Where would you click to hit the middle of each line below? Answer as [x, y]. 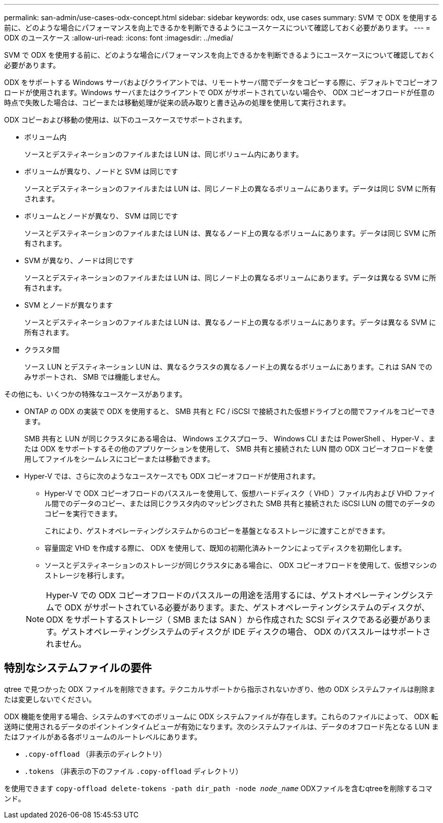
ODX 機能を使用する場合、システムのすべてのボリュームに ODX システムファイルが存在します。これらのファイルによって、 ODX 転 [221, 716]
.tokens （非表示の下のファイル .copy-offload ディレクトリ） [134, 771]
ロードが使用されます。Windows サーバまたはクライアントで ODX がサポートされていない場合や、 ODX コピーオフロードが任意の [219, 92]
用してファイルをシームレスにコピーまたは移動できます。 [119, 459]
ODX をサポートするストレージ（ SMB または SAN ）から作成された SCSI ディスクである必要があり [235, 620]
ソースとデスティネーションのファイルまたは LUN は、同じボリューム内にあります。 [164, 154]
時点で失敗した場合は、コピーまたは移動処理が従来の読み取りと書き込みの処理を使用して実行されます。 [177, 102]
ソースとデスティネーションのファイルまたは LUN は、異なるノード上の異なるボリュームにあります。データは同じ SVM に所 [230, 233]
